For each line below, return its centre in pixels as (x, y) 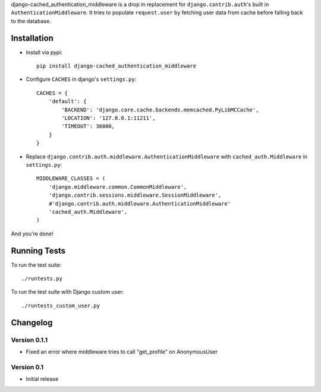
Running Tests (38, 251)
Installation (32, 38)
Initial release (42, 379)
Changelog (32, 323)
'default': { (67, 102)
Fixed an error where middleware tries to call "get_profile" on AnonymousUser (122, 351)
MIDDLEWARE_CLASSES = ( (71, 178)
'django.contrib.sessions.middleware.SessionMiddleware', (135, 195)
